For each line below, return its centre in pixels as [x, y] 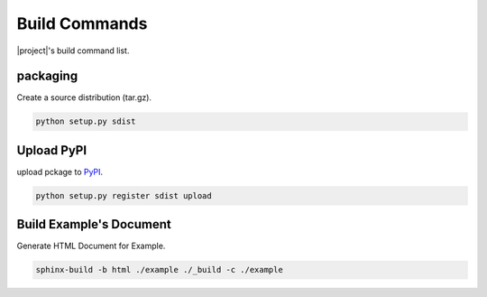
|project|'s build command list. [73, 51]
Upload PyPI [52, 150]
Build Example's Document [94, 224]
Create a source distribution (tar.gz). [84, 97]
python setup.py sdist [86, 121]
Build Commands [82, 23]
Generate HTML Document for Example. [91, 246]
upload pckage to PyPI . [60, 172]
